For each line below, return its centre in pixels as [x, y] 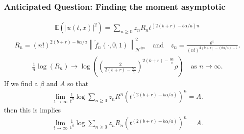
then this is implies [33, 110]
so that [78, 83]
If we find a [21, 83]
